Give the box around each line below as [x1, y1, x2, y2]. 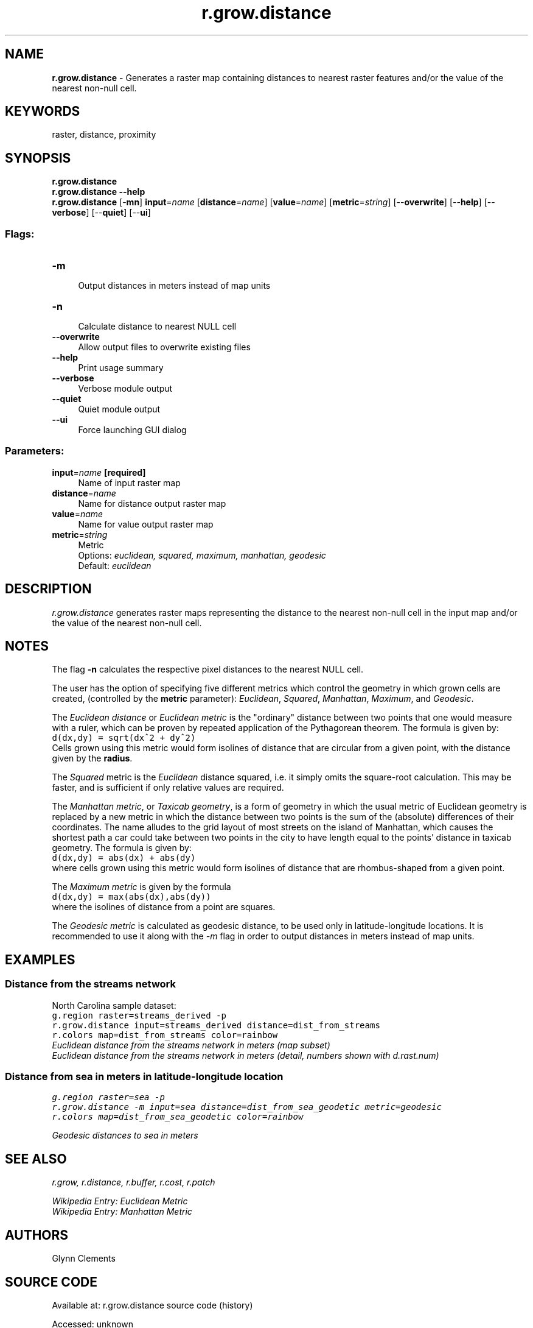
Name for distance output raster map [78, 498, 226, 509]
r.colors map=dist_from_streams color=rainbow [52, 1030, 278, 1040]
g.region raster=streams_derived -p [52, 1010, 226, 1020]
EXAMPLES [5, 952, 75, 967]
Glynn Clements [52, 1253, 116, 1264]
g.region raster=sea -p [52, 1092, 165, 1103]
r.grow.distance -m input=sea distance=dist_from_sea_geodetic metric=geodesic [52, 1102, 442, 1112]
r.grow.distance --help [52, 186, 145, 197]
